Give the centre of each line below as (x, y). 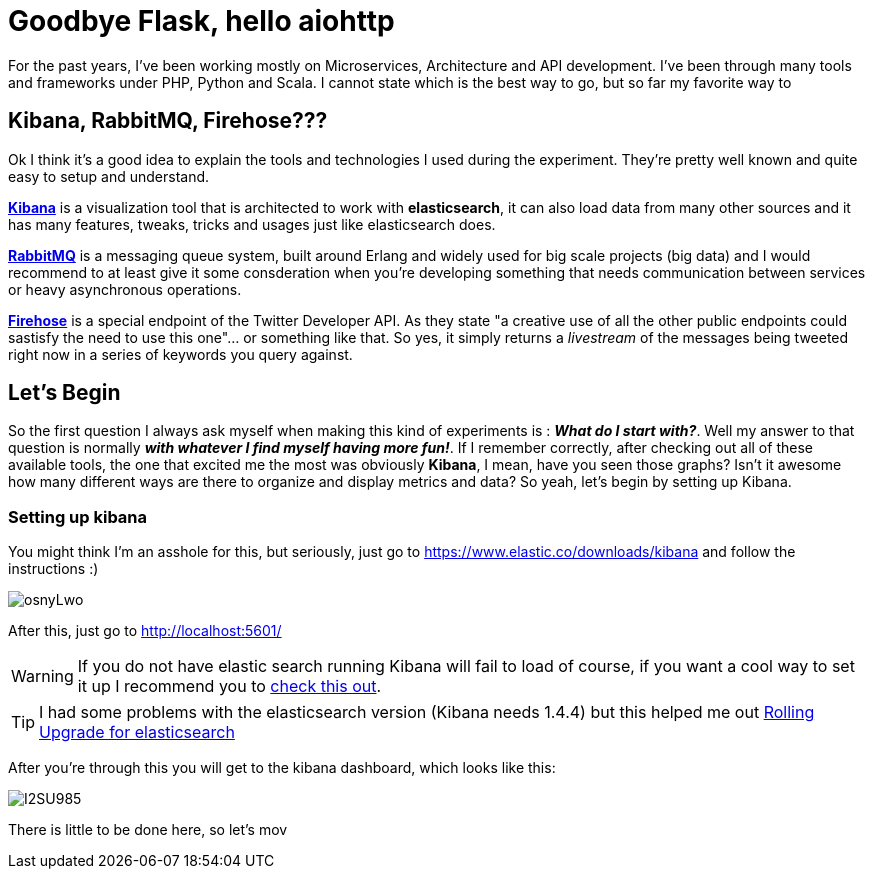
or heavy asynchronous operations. (125, 289)
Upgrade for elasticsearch (137, 732)
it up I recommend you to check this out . (229, 686)
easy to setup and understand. (109, 176)
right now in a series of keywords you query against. (180, 354)
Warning (42, 676)
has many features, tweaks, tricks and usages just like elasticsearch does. (252, 224)
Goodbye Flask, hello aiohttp (201, 21)
